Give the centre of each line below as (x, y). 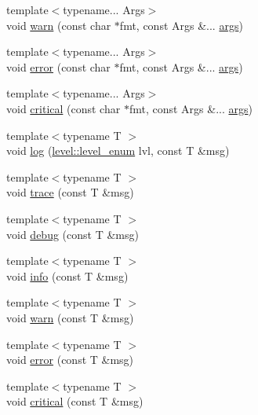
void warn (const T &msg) (70, 317)
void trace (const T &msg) (70, 192)
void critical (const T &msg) (75, 401)
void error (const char (58, 66)
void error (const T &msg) (70, 360)
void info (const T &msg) (67, 275)
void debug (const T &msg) (73, 234)
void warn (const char (59, 25)
